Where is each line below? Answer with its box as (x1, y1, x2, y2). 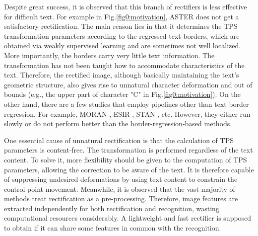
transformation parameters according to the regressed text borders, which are (4, 30, 240, 41)
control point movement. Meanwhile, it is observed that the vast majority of (4, 183, 235, 194)
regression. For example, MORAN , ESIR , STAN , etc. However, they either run (4, 108, 251, 119)
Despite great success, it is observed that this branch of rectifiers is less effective (4, 1, 247, 11)
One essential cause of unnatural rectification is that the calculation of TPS (4, 135, 234, 145)
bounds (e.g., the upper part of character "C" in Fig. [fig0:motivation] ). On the (4, 89, 241, 99)
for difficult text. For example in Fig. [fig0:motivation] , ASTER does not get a (4, 11, 239, 21)
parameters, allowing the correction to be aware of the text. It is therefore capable (4, 164, 254, 174)
